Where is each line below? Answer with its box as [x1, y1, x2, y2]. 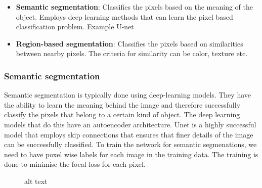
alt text [24, 175, 48, 186]
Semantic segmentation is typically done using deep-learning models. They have [4, 89, 251, 100]
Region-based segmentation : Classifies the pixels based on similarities [16, 38, 243, 49]
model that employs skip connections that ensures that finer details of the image [4, 129, 253, 139]
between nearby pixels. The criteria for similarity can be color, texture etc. [16, 48, 248, 59]
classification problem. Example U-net [16, 21, 134, 32]
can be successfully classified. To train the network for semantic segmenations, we [4, 139, 257, 150]
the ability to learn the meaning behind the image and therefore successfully [4, 99, 241, 110]
